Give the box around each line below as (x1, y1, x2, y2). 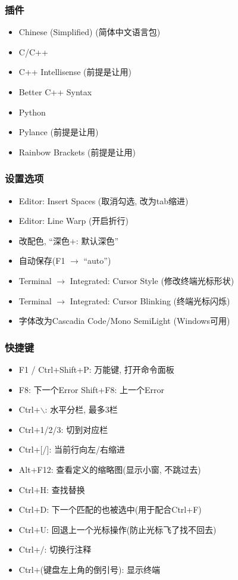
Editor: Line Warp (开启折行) (18, 214, 129, 227)
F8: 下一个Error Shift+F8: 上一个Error (18, 383, 164, 395)
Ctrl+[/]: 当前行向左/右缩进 (18, 443, 125, 456)
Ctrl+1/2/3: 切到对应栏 (18, 423, 108, 435)
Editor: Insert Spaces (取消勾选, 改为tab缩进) (18, 194, 189, 207)
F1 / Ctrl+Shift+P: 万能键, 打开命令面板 (18, 363, 174, 375)
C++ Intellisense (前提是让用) (18, 66, 131, 78)
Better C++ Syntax (18, 86, 92, 98)
